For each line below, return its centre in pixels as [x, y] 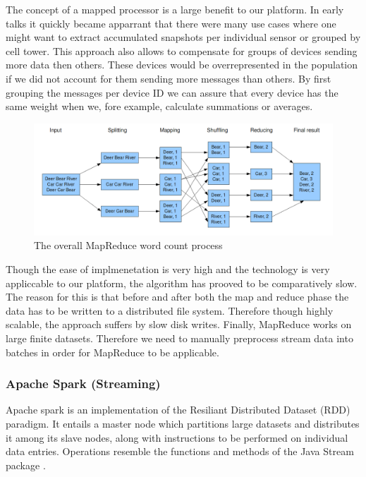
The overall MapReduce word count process [128, 245]
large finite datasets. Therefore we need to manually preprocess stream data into [179, 338]
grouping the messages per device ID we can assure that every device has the [172, 92]
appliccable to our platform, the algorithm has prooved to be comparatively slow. [182, 283]
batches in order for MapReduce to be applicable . [112, 352]
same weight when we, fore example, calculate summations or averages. [159, 106]
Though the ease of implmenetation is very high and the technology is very [168, 268]
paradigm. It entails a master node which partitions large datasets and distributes [183, 423]
